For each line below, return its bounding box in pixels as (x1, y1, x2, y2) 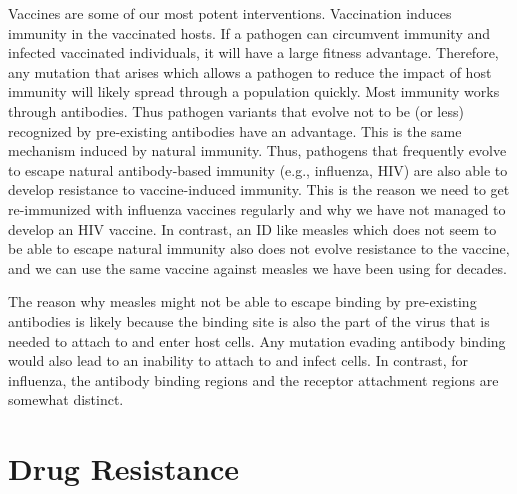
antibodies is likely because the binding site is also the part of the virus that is (8, 310, 490, 331)
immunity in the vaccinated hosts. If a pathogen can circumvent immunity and (8, 22, 491, 43)
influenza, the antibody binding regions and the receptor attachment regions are (8, 369, 499, 390)
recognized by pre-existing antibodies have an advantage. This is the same (8, 120, 462, 141)
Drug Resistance (8, 448, 240, 489)
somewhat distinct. (8, 389, 124, 410)
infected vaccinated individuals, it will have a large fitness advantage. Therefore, (8, 42, 499, 63)
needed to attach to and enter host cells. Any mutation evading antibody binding (8, 330, 506, 351)
